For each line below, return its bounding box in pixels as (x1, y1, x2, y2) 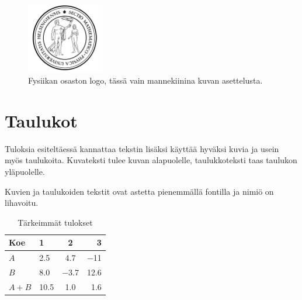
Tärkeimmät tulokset (18, 216, 93, 228)
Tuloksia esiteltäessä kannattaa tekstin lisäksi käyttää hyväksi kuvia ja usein (5, 142, 279, 154)
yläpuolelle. (5, 165, 45, 177)
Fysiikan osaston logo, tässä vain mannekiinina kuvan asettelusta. (28, 74, 263, 87)
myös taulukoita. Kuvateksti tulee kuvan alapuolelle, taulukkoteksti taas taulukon (5, 154, 297, 166)
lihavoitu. (5, 196, 39, 209)
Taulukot (5, 108, 78, 132)
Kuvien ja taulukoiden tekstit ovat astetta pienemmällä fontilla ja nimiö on (5, 185, 274, 197)
